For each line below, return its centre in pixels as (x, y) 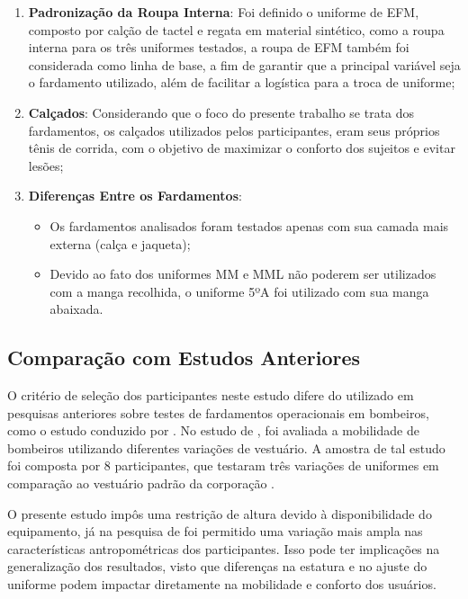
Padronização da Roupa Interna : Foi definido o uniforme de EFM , (224, 12)
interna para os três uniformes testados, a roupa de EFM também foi (219, 47)
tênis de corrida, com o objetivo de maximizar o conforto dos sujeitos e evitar (242, 148)
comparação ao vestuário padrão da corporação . (141, 483)
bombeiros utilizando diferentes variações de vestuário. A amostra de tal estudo (226, 447)
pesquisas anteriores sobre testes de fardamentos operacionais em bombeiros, (218, 412)
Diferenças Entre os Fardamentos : (135, 196)
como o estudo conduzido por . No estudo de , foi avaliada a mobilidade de (213, 430)
